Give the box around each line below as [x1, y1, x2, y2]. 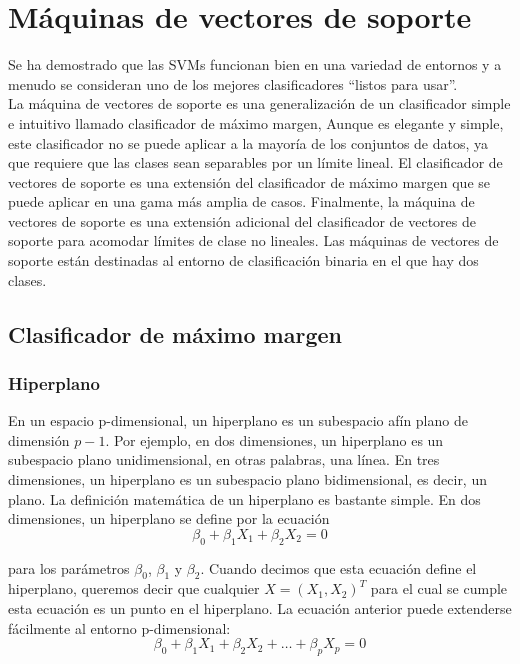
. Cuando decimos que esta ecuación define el [200, 557, 477, 578]
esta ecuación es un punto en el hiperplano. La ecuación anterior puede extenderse [8, 598, 512, 618]
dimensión [8, 429, 70, 450]
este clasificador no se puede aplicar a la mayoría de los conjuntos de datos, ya [8, 132, 489, 153]
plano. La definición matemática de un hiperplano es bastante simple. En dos [8, 488, 481, 509]
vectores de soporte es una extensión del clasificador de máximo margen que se [8, 171, 490, 192]
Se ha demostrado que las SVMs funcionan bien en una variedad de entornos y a [8, 54, 502, 75]
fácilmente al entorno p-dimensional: [8, 617, 231, 638]
